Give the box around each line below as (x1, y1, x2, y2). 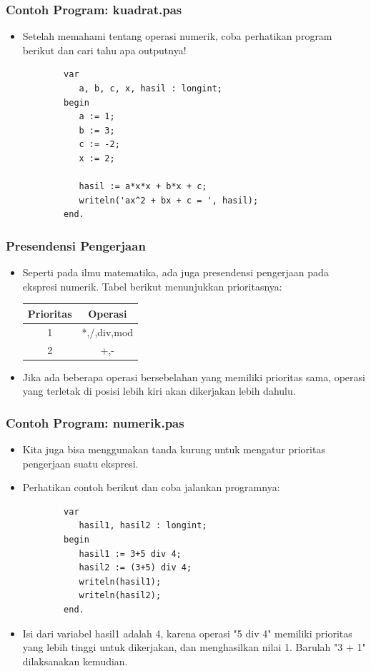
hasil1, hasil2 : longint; (79, 520, 207, 531)
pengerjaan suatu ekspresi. (22, 455, 139, 470)
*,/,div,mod (81, 324, 134, 339)
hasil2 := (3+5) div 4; (79, 562, 192, 573)
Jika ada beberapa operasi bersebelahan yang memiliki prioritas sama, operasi (22, 369, 365, 384)
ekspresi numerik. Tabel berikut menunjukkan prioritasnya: (22, 278, 282, 293)
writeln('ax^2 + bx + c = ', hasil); (79, 195, 259, 206)
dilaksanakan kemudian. (22, 653, 128, 668)
